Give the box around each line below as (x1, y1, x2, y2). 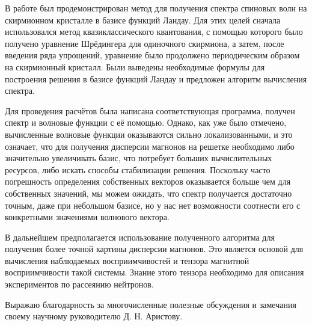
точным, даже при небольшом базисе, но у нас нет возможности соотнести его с (5, 198, 301, 211)
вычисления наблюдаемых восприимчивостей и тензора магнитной (5, 254, 249, 266)
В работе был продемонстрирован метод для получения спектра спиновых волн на (5, 2, 307, 14)
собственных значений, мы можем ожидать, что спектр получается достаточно (5, 186, 292, 199)
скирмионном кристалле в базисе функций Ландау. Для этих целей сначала (5, 13, 281, 26)
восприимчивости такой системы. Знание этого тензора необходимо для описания (5, 266, 304, 278)
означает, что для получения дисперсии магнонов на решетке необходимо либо (5, 140, 295, 152)
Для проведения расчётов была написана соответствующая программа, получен (5, 104, 295, 117)
